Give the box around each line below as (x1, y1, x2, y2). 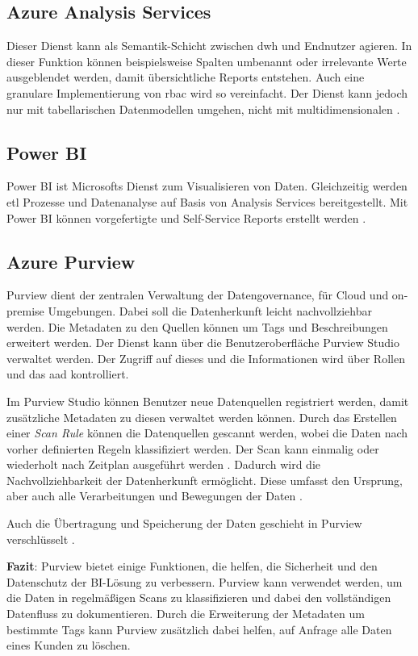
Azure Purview (6, 249, 136, 274)
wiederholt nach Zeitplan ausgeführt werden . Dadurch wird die (6, 456, 321, 473)
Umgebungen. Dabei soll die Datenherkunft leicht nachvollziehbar (48, 302, 372, 319)
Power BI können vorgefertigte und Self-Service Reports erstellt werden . (6, 209, 366, 226)
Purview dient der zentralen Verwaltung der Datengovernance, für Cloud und (6, 286, 389, 303)
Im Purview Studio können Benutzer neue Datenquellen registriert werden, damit (6, 392, 409, 409)
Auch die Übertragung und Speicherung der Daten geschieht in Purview (6, 515, 362, 532)
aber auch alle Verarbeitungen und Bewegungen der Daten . (6, 487, 303, 504)
